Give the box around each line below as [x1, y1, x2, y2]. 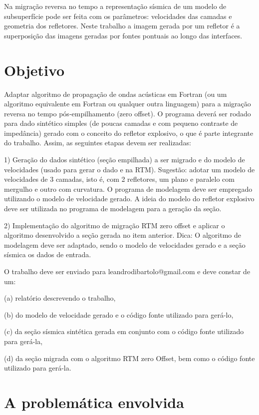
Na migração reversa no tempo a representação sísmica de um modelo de [4, 1, 227, 11]
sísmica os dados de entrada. [4, 249, 91, 260]
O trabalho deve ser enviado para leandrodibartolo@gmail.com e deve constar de [4, 266, 251, 276]
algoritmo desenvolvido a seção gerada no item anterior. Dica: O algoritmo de [4, 230, 241, 240]
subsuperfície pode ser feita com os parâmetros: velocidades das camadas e [4, 10, 232, 21]
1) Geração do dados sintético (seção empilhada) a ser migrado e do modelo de [4, 154, 245, 165]
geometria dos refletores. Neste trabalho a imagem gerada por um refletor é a [4, 20, 240, 31]
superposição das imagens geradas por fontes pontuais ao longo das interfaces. [4, 30, 243, 40]
